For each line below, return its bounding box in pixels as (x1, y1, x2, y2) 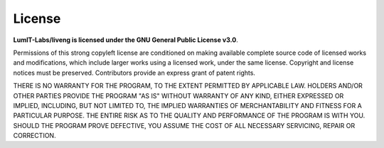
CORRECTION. (13, 132, 56, 140)
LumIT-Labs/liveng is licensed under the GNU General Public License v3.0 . (13, 36, 238, 44)
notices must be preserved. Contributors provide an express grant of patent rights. (13, 68, 256, 77)
